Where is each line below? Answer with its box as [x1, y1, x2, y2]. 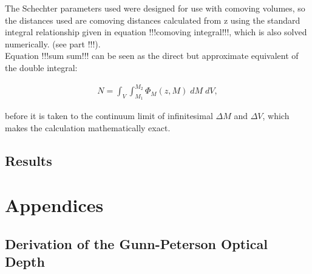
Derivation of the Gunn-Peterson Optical [5, 235, 268, 253]
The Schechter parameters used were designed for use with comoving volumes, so [5, 2, 305, 14]
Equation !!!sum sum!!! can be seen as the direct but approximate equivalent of [5, 49, 299, 62]
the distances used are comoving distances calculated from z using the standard [5, 13, 300, 26]
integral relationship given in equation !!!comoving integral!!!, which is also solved [5, 26, 307, 38]
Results [5, 151, 52, 170]
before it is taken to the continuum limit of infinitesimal [5, 109, 213, 122]
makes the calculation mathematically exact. [5, 121, 171, 134]
